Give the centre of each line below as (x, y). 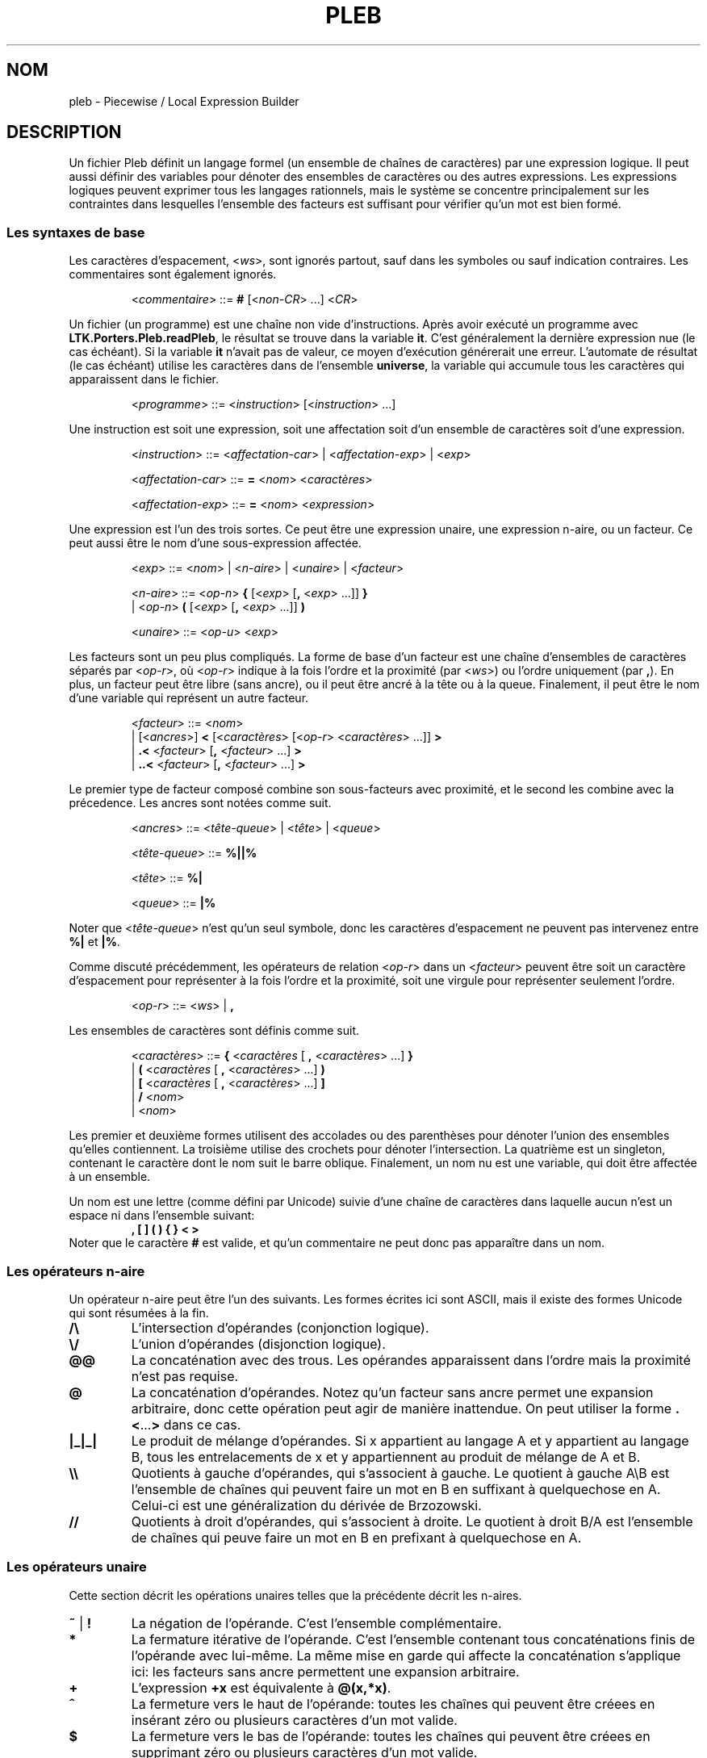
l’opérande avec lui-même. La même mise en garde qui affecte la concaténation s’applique (406, 1655)
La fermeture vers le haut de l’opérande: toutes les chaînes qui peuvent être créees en (393, 1704)
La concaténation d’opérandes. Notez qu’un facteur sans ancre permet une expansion (392, 1392)
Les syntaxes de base (76, 232)
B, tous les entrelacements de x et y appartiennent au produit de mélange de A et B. (386, 1457)
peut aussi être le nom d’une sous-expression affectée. (215, 543)
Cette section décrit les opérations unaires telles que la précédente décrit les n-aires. (295, 1595)
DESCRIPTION (64, 132)
